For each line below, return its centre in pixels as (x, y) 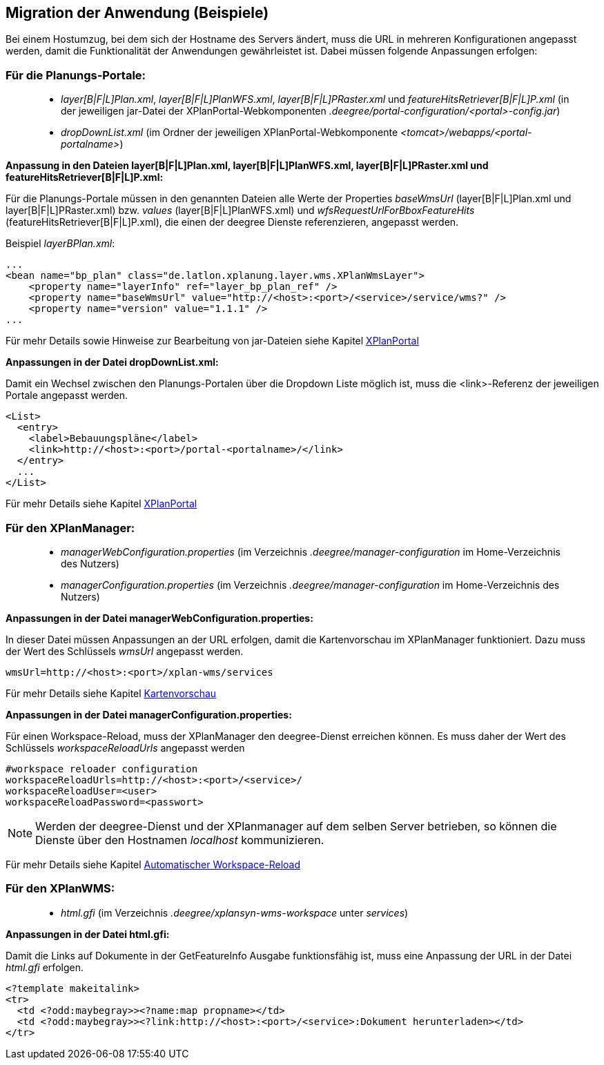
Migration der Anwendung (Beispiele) (137, 13)
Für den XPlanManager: (70, 528)
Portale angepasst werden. (67, 395)
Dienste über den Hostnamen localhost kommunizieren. (180, 840)
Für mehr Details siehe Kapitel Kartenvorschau (111, 693)
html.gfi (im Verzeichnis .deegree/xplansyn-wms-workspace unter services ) (235, 912)
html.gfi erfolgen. (45, 967)
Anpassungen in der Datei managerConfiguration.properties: (149, 714)
